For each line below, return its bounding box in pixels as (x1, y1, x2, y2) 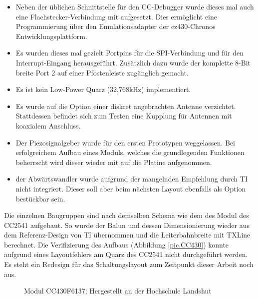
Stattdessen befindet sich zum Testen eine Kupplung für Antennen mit (15, 110, 232, 121)
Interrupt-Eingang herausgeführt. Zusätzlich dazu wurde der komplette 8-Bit (15, 57, 251, 67)
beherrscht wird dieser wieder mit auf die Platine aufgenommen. (15, 156, 212, 167)
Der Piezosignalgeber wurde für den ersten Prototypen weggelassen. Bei (15, 137, 235, 147)
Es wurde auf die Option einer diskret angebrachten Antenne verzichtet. (15, 100, 236, 111)
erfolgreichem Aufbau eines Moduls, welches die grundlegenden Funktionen (15, 147, 245, 157)
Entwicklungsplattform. (15, 30, 87, 41)
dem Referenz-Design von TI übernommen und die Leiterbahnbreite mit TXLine (4, 229, 251, 240)
